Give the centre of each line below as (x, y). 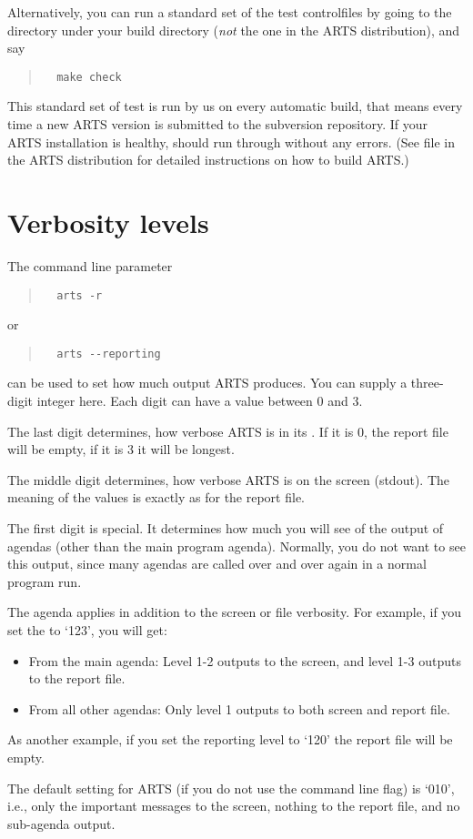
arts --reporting (109, 354)
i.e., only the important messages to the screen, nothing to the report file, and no (234, 806)
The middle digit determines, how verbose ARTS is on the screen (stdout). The (228, 479)
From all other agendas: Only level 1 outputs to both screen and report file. (239, 708)
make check (89, 77)
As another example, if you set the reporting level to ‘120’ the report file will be (230, 739)
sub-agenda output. (61, 823)
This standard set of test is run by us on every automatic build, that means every (235, 106)
